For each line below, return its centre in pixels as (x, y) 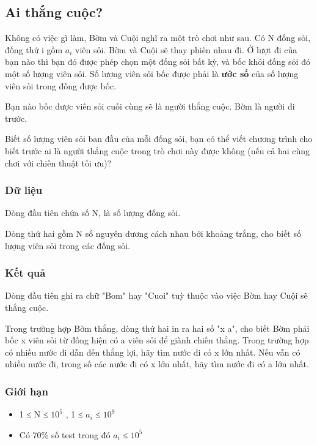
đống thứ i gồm (34, 49)
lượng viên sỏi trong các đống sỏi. (68, 245)
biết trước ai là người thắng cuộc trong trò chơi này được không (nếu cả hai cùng (158, 150)
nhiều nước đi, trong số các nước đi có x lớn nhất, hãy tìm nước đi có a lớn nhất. (157, 364)
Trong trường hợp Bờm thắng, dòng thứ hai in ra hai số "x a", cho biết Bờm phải (157, 328)
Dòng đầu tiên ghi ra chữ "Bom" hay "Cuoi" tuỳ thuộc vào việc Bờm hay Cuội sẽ (156, 295)
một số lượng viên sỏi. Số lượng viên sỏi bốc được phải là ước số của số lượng (152, 73)
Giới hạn (27, 391)
